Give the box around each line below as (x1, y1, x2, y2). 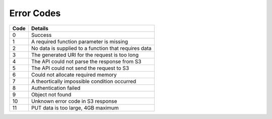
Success (31, 31, 52, 38)
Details (31, 25, 49, 32)
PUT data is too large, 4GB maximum (31, 104, 119, 111)
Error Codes (9, 8, 61, 19)
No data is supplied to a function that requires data (31, 44, 152, 51)
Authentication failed (31, 84, 81, 91)
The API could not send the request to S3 (31, 65, 129, 72)
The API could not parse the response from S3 (31, 58, 142, 65)
